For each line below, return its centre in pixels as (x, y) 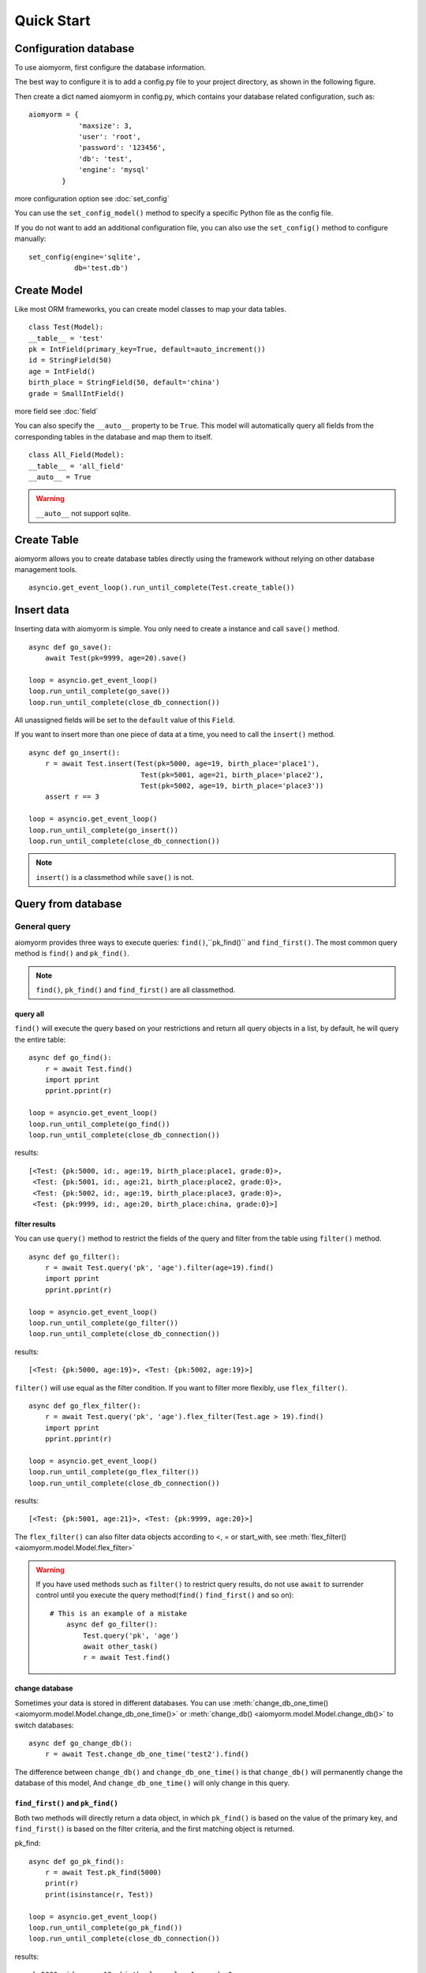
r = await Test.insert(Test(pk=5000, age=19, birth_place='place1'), (182, 764)
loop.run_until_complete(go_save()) (99, 691)
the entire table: (40, 1039)
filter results (35, 1224)
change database (44, 1688)
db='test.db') (101, 268)
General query (43, 927)
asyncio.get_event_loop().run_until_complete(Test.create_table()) (162, 588)
